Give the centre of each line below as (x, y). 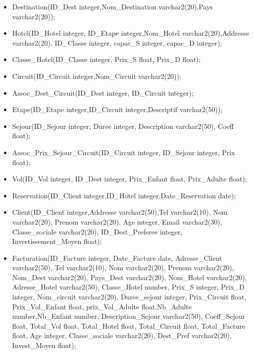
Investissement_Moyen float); (57, 241)
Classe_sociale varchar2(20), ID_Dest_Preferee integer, (97, 231)
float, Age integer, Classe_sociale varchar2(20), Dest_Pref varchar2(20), (122, 335)
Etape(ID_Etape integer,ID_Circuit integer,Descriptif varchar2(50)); (117, 109)
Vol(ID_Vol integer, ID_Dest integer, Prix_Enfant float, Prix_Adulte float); (129, 179)
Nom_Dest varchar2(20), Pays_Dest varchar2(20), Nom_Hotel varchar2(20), (129, 277)
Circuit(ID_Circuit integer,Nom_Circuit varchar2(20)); (97, 76)
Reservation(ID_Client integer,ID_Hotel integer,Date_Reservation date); (124, 195)
